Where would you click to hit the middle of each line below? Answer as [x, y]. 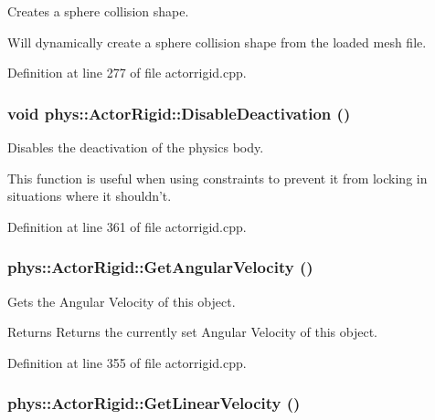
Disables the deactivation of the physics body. [136, 147]
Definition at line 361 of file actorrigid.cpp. [127, 226]
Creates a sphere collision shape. [98, 11]
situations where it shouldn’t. [90, 196]
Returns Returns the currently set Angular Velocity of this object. [192, 332]
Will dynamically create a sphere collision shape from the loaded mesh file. [217, 42]
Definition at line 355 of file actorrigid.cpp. [127, 362]
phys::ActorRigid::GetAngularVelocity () [160, 267]
